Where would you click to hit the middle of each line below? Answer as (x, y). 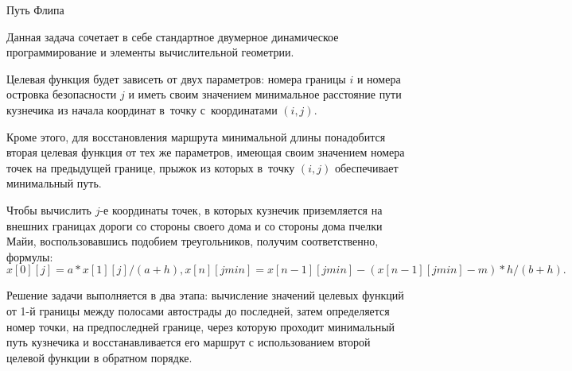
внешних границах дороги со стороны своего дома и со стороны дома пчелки (195, 225)
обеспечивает (366, 167)
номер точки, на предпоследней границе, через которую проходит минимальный (201, 326)
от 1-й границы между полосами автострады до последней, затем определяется (198, 310)
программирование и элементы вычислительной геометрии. (150, 52)
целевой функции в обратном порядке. (99, 357)
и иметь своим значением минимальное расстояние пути (265, 94)
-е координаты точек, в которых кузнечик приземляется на (241, 209)
